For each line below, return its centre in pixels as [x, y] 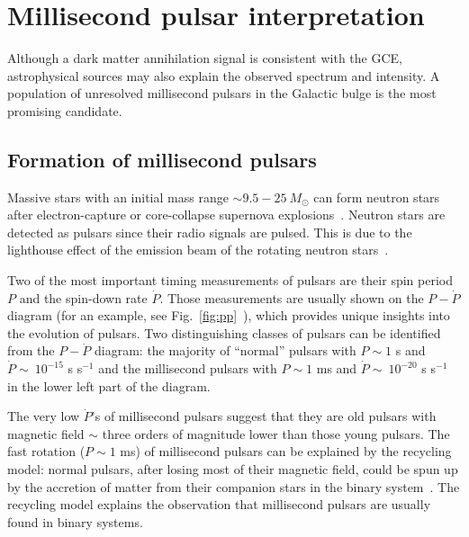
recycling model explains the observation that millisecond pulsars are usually [219, 504]
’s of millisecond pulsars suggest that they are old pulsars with [264, 416]
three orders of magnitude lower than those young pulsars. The [276, 433]
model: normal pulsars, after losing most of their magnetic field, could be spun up [233, 469]
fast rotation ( [46, 451]
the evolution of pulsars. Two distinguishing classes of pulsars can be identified [224, 332]
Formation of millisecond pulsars [162, 159]
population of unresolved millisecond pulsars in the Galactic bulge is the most [222, 93]
